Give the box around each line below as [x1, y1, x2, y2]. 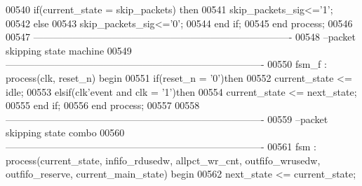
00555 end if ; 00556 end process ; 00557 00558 [6, 98, 200, 113]
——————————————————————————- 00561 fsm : [6, 138, 317, 153]
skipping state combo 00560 [6, 125, 125, 140]
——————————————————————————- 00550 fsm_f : [6, 57, 327, 71]
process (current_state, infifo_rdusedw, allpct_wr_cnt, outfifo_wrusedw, [6, 152, 321, 167]
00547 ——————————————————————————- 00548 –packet [6, 29, 356, 44]
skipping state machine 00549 [6, 43, 132, 57]
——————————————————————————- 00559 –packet [6, 111, 328, 126]
